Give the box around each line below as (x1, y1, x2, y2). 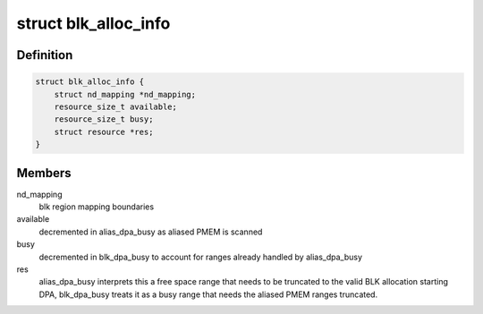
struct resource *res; (54, 126, 154, 137)
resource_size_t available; (54, 101, 178, 112)
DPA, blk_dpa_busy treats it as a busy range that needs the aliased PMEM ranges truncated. (38, 289, 378, 300)
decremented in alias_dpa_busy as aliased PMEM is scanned (38, 226, 263, 237)
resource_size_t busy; (54, 115, 154, 124)
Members (16, 165, 72, 181)
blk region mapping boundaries (38, 201, 155, 212)
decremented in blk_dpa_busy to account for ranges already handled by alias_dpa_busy (38, 251, 362, 262)
